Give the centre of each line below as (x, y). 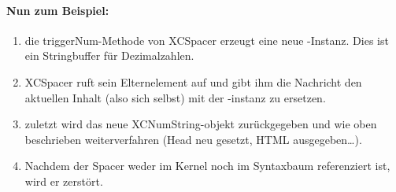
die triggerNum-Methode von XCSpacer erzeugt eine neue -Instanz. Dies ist (207, 40)
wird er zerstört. (64, 181)
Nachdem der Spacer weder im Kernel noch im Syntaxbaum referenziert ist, (207, 166)
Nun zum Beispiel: (58, 10)
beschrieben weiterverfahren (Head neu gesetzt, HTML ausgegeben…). (193, 139)
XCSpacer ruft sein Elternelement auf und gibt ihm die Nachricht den (193, 81)
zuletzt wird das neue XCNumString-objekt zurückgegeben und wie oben (201, 124)
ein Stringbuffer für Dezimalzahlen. (109, 55)
